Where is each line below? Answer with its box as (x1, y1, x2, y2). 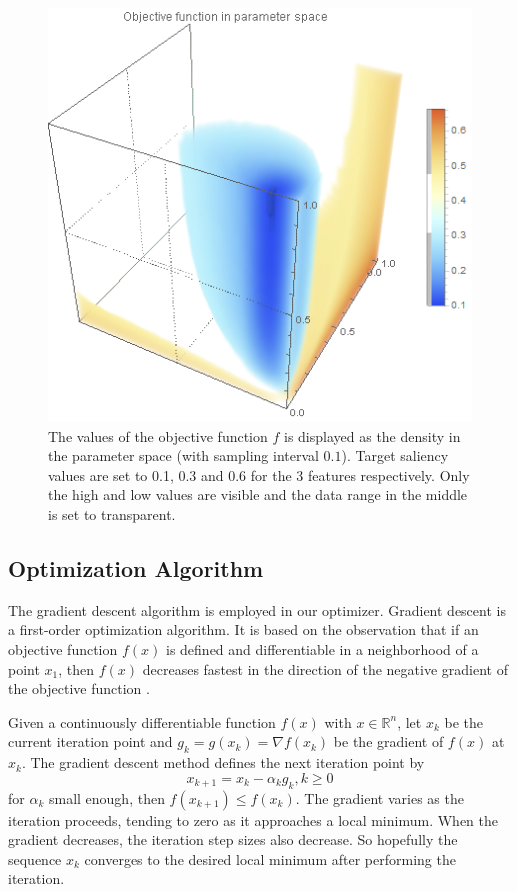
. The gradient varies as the (295, 787, 464, 808)
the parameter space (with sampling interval (48, 445, 319, 466)
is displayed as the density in (284, 425, 461, 446)
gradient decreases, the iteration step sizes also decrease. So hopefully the (8, 829, 458, 850)
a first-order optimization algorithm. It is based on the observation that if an (8, 619, 479, 640)
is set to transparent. (48, 504, 176, 525)
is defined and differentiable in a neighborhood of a (165, 639, 479, 660)
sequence (8, 848, 62, 869)
